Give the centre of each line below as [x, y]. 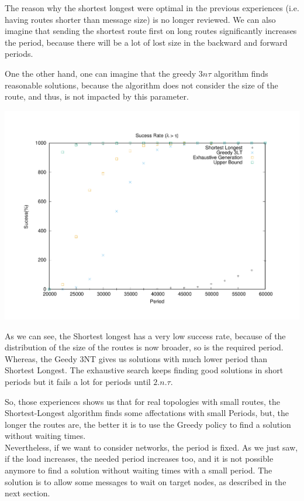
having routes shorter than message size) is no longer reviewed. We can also [140, 19]
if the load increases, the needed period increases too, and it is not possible [139, 459]
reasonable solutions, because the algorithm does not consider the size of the [141, 85]
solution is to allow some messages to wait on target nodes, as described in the [146, 481]
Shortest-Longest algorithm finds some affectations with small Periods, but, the [147, 413]
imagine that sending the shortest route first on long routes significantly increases [151, 31]
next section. [27, 493]
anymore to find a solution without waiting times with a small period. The [139, 470]
